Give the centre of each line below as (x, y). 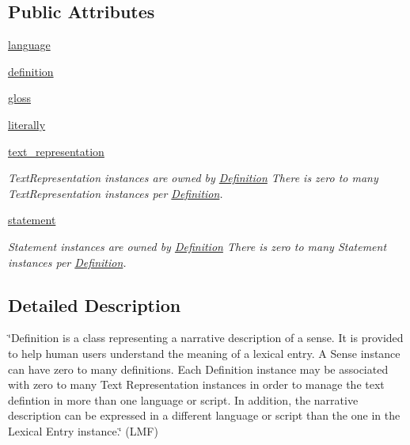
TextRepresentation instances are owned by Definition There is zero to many (193, 178)
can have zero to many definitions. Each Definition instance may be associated (198, 369)
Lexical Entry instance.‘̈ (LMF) (83, 430)
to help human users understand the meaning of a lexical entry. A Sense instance (204, 353)
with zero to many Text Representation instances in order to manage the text (196, 384)
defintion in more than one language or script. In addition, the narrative (183, 399)
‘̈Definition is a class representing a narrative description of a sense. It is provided (206, 338)
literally (27, 124)
